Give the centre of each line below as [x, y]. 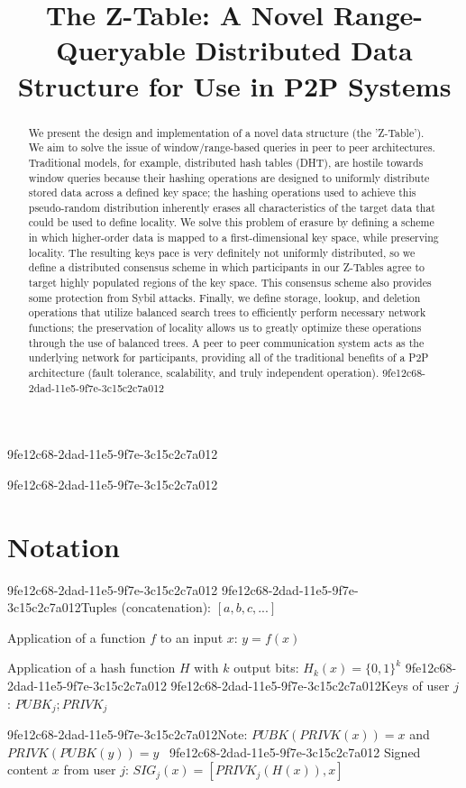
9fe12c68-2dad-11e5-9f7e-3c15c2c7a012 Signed [295, 751]
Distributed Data [304, 50]
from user [90, 770]
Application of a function [77, 637]
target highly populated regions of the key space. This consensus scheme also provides [230, 283]
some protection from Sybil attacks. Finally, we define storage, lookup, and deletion [224, 297]
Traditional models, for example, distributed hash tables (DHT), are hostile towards [226, 162]
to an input [192, 637]
